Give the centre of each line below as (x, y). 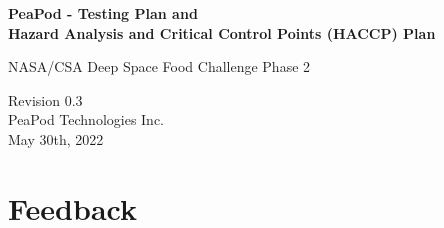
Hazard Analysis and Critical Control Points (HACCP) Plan (222, 32)
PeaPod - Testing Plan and (103, 13)
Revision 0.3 (45, 99)
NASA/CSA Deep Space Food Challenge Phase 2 (159, 66)
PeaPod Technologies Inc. (86, 119)
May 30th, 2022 (56, 138)
